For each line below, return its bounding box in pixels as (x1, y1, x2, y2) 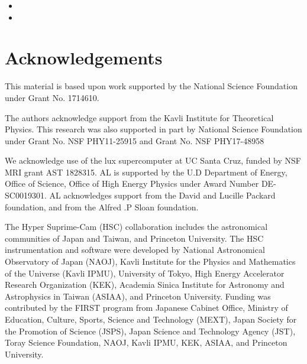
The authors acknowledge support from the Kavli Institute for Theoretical (5, 111, 274, 123)
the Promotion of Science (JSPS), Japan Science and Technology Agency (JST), (5, 324, 296, 337)
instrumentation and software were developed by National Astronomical (5, 243, 265, 256)
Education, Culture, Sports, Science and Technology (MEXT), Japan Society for (5, 313, 297, 325)
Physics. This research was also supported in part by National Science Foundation (5, 123, 302, 135)
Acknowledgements (5, 45, 163, 70)
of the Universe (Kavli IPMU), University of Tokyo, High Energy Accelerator (5, 266, 285, 279)
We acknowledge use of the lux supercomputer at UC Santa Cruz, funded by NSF (5, 154, 301, 167)
